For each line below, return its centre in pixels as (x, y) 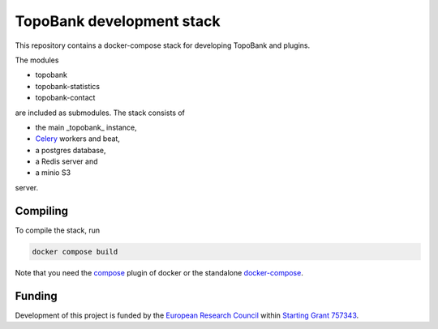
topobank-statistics (68, 86)
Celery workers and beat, (78, 139)
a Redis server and (67, 161)
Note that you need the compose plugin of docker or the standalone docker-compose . (159, 272)
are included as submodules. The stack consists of (100, 113)
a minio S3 (53, 173)
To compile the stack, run (58, 230)
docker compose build (75, 252)
